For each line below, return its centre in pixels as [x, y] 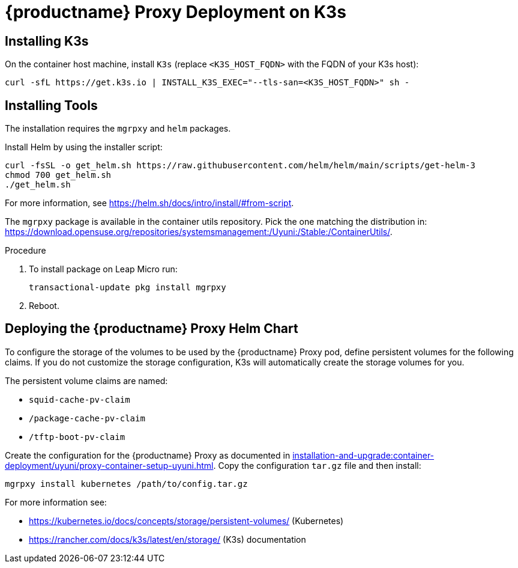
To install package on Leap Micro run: [103, 269]
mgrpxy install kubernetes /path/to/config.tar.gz [126, 484]
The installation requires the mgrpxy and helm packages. [118, 129]
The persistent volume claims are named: [86, 380]
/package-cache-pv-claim [87, 418]
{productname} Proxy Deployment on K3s [176, 12]
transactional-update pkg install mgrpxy [128, 288]
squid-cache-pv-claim [80, 399]
